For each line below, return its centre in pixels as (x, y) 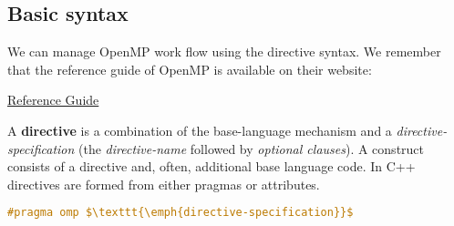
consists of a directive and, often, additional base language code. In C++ (212, 166)
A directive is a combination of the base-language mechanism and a (200, 130)
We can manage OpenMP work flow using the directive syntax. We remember (224, 51)
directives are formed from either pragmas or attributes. (164, 184)
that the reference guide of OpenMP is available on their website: (190, 69)
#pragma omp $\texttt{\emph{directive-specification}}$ (181, 213)
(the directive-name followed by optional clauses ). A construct (252, 148)
